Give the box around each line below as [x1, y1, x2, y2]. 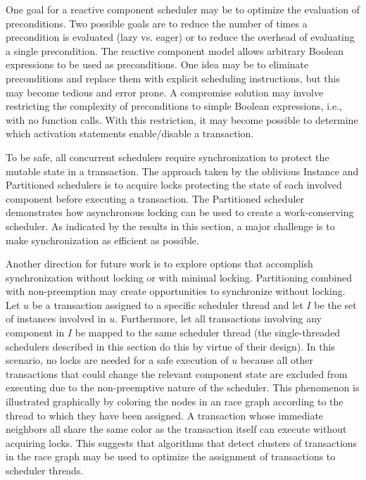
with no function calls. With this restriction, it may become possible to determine [6, 112, 358, 127]
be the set [314, 297, 357, 312]
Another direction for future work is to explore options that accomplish [6, 256, 313, 271]
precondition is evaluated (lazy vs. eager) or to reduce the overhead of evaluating [6, 30, 355, 44]
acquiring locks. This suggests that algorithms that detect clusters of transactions [6, 435, 358, 450]
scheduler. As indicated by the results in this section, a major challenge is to [6, 218, 335, 233]
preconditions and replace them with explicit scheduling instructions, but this [6, 70, 340, 85]
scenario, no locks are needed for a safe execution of [6, 353, 229, 367]
